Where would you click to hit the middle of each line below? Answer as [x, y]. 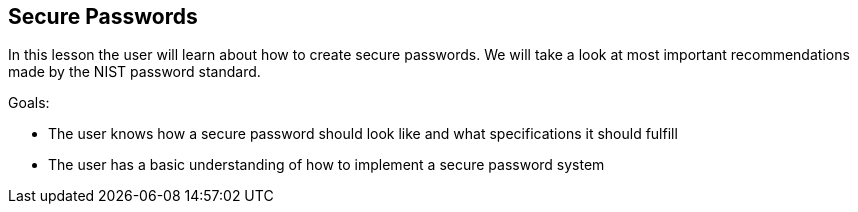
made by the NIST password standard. [134, 72]
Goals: [29, 103]
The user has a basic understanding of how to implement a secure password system [326, 165]
